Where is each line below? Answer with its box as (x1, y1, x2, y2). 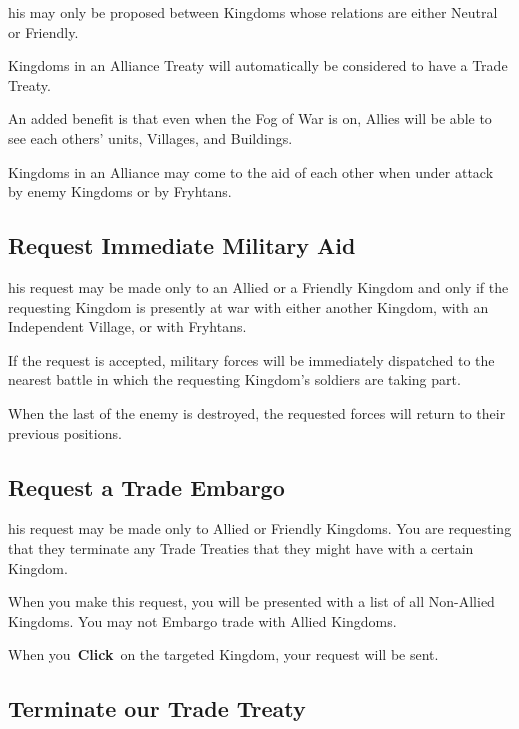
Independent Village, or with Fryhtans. (8, 316, 247, 337)
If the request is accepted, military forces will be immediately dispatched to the (8, 349, 495, 370)
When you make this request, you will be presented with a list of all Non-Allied (8, 591, 495, 612)
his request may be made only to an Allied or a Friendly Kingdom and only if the (8, 276, 509, 297)
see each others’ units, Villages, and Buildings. (8, 127, 293, 148)
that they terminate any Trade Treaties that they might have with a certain (8, 537, 474, 558)
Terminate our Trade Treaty (8, 693, 306, 724)
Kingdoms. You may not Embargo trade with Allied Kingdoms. (8, 610, 397, 631)
